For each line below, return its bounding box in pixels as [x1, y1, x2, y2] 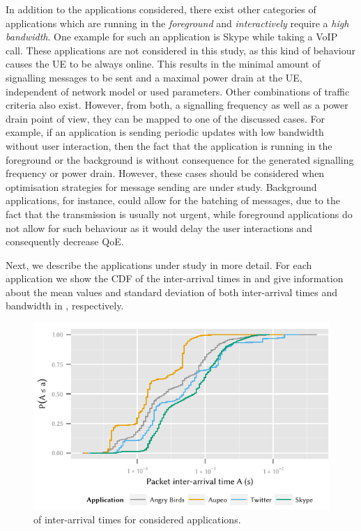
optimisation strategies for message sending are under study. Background [6, 179, 317, 194]
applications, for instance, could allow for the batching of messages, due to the [6, 193, 340, 208]
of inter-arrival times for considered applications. [33, 511, 241, 526]
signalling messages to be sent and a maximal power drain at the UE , [6, 70, 302, 84]
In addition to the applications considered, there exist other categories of [6, 2, 316, 16]
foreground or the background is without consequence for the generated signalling [6, 152, 354, 167]
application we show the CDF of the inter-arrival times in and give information [6, 271, 344, 286]
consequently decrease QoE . [6, 234, 124, 249]
